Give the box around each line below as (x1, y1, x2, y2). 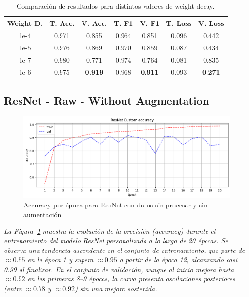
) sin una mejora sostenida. (75, 283, 157, 294)
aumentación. (23, 209, 63, 219)
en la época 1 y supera (27, 254, 94, 265)
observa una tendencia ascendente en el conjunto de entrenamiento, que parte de (4, 245, 245, 255)
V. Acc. (81, 18, 107, 28)
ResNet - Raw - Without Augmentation (4, 93, 209, 108)
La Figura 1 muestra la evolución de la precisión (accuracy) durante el (4, 226, 216, 236)
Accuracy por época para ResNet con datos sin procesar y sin (23, 200, 207, 210)
